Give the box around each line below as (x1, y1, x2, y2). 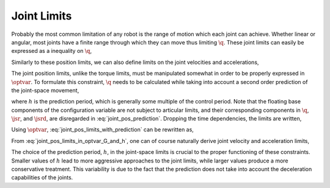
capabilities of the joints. (11, 174, 73, 181)
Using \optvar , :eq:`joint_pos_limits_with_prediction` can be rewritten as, (11, 126, 194, 133)
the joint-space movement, (11, 86, 79, 94)
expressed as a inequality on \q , (11, 47, 92, 55)
